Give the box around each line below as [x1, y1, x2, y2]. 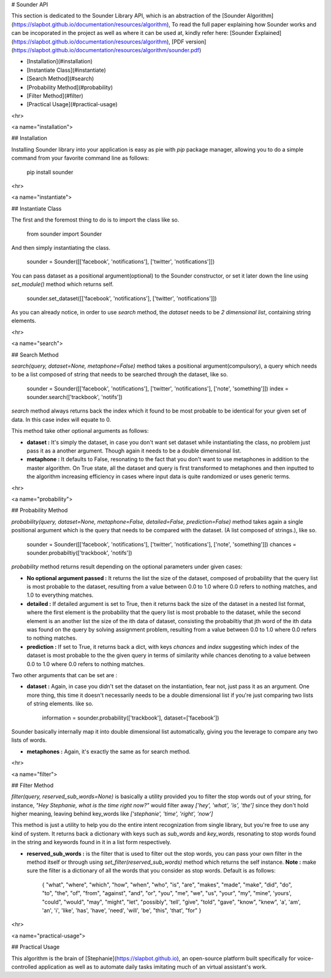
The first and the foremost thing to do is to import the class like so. [11, 216, 180, 223]
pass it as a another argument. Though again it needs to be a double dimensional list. [26, 447, 242, 454]
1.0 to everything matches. [26, 591, 94, 599]
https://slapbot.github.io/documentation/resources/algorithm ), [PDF [13, 37, 185, 45]
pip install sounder [26, 168, 74, 176]
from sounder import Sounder [26, 230, 102, 238]
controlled [11, 963, 37, 970]
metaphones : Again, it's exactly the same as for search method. [26, 748, 191, 755]
